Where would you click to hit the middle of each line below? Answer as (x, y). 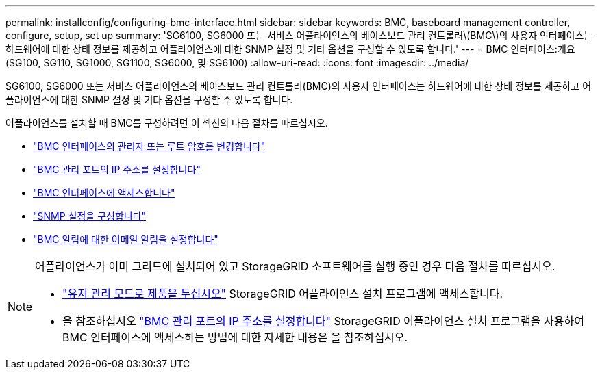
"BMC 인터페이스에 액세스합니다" (104, 193)
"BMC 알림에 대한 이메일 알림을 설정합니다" (126, 239)
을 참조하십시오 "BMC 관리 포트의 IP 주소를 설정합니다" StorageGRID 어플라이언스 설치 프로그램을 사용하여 (323, 321)
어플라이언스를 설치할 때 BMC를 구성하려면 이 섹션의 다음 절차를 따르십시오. (167, 123)
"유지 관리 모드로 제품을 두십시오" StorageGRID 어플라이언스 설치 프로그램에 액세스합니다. (283, 294)
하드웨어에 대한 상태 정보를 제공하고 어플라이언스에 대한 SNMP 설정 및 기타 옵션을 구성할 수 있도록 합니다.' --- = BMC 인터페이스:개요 (290, 49)
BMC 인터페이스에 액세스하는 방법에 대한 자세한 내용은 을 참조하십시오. (235, 337)
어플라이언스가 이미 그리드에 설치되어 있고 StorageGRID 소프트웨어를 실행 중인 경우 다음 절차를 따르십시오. (295, 266)
